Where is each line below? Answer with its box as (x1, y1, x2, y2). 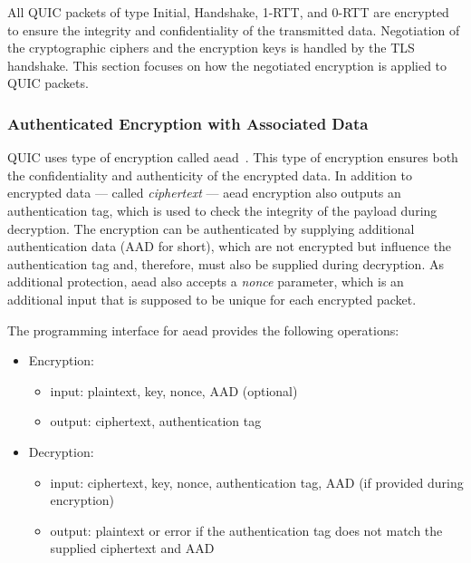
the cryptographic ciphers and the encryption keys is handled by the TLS (7, 38, 415, 57)
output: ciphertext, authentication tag (50, 412, 262, 431)
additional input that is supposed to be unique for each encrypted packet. (7, 289, 417, 308)
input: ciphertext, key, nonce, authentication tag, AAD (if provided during (50, 472, 464, 491)
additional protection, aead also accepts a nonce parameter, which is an (7, 272, 404, 291)
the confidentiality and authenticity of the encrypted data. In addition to (7, 165, 412, 184)
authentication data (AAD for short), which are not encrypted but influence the (7, 237, 452, 256)
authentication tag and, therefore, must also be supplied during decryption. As (7, 254, 444, 273)
